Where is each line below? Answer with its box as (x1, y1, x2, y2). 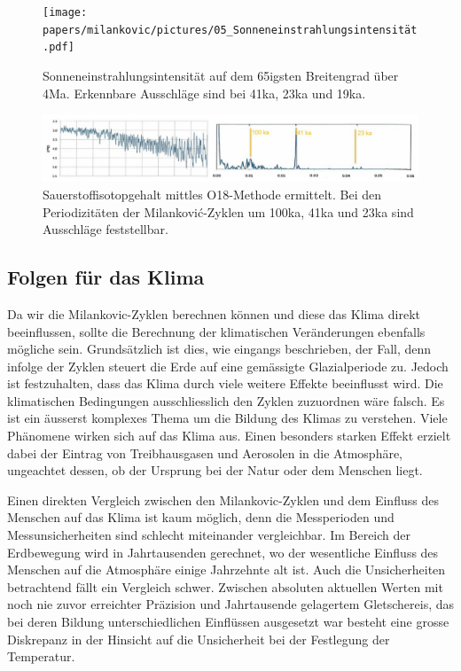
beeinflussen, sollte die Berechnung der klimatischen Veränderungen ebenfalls (7, 322, 426, 340)
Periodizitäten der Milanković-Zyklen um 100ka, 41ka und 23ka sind (43, 202, 414, 221)
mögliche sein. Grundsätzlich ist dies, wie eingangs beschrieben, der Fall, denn (7, 339, 432, 358)
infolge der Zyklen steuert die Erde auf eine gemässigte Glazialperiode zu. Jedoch (7, 356, 449, 375)
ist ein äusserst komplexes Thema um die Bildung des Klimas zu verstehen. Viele (7, 409, 448, 427)
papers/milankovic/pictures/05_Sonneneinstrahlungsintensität (43, 23, 418, 36)
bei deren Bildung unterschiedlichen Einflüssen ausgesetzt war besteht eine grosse (7, 612, 449, 631)
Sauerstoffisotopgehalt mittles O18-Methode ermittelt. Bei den (43, 184, 381, 203)
